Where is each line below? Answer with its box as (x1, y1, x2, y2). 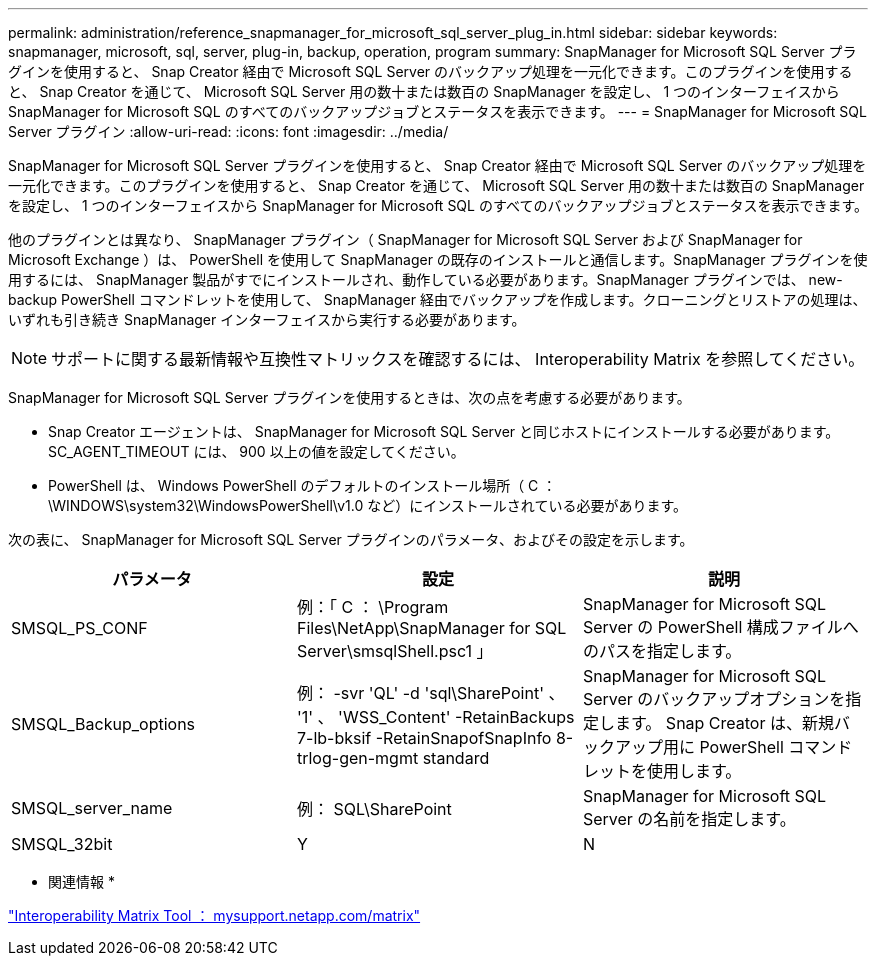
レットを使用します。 (582, 761, 742, 781)
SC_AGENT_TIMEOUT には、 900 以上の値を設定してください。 (48, 443, 465, 460)
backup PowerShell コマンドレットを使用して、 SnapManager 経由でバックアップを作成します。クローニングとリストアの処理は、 (8, 291, 867, 308)
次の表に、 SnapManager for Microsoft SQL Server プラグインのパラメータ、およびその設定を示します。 (8, 531, 694, 548)
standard (422, 748, 490, 768)
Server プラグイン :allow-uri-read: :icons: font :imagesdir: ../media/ (8, 123, 449, 140)
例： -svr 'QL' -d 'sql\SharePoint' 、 (296, 683, 565, 703)
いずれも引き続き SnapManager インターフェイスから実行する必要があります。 (8, 311, 526, 328)
